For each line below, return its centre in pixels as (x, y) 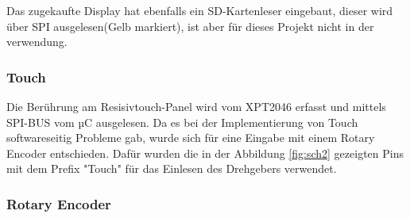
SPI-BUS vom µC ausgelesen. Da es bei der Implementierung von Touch (182, 122)
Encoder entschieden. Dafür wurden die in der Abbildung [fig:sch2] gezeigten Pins (205, 153)
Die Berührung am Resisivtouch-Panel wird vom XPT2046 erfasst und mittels (196, 106)
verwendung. (37, 42)
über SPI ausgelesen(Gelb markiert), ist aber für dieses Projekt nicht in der (190, 26)
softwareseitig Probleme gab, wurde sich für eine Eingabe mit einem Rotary (191, 138)
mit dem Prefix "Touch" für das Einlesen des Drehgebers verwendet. (172, 168)
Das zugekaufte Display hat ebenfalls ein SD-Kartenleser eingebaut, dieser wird (200, 10)
